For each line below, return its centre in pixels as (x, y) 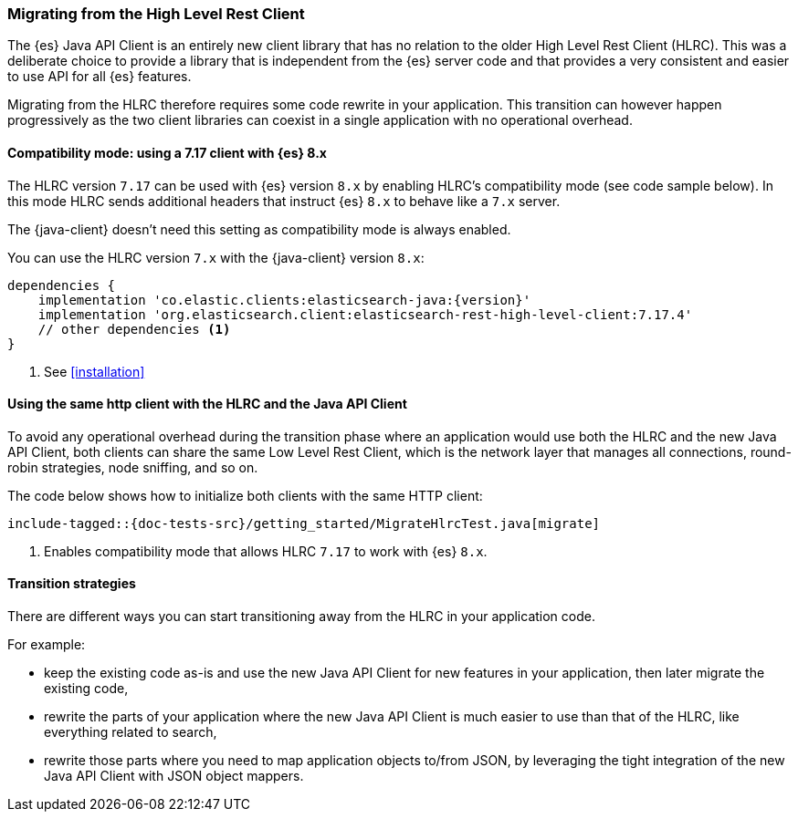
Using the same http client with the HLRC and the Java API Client (207, 404)
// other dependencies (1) (134, 329)
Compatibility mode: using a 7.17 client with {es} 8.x (167, 152)
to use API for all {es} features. (100, 77)
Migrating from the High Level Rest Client (156, 14)
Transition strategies (72, 584)
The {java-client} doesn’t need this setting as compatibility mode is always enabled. (259, 229)
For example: (47, 645)
